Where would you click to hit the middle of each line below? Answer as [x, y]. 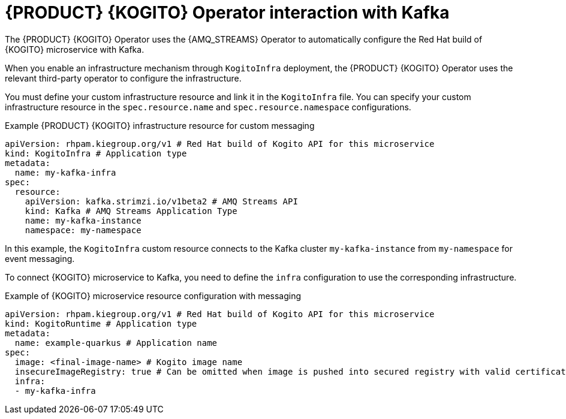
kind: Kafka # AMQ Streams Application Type [131, 211]
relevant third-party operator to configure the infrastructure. [123, 78]
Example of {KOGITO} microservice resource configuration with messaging [153, 296]
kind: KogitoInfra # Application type [96, 153]
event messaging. [40, 258]
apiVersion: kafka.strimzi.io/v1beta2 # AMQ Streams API [161, 201]
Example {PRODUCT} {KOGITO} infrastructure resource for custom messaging [160, 125]
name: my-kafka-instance [83, 220]
